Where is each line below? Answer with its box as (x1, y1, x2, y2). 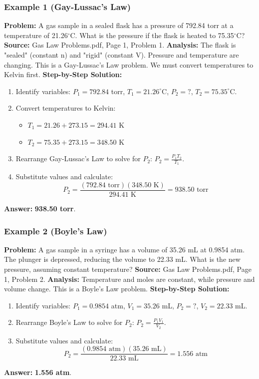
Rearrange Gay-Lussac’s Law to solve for (15, 153, 141, 164)
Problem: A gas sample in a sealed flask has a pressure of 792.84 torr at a (4, 20, 234, 31)
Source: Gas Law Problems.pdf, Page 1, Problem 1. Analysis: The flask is (4, 40, 236, 50)
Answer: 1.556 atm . (4, 367, 72, 377)
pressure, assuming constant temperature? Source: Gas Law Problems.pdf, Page (4, 264, 252, 274)
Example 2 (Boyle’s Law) (4, 224, 107, 237)
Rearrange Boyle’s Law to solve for (15, 317, 123, 327)
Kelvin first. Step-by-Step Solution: (4, 69, 122, 80)
